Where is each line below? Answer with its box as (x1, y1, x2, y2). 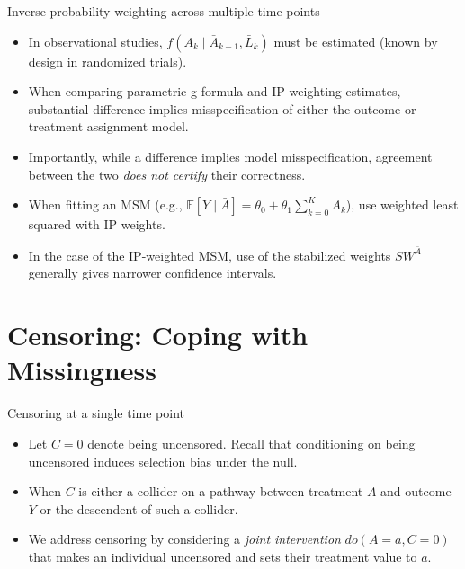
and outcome (380, 482, 452, 501)
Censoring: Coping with (7, 316, 309, 353)
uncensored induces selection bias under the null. (28, 451, 298, 470)
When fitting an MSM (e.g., (28, 195, 183, 214)
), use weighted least (345, 195, 459, 214)
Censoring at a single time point (7, 404, 184, 422)
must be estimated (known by (273, 31, 438, 50)
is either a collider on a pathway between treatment (78, 482, 363, 501)
